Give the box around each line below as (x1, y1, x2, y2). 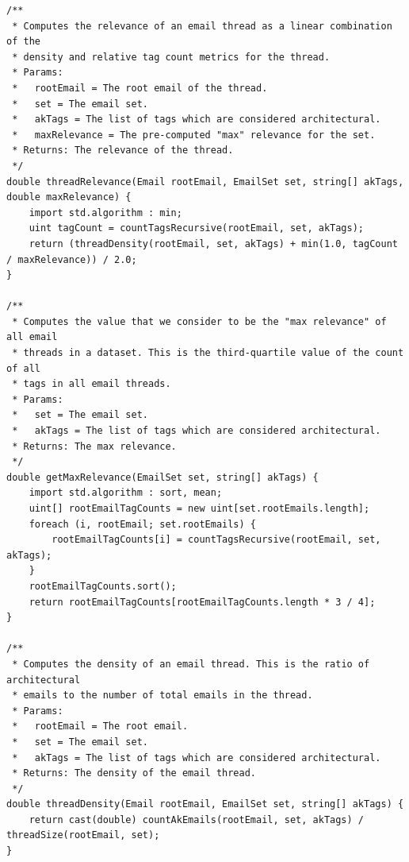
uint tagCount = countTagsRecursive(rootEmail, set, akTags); (29, 222, 365, 234)
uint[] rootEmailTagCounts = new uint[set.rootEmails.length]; (29, 503, 370, 514)
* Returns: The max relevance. (12, 440, 177, 452)
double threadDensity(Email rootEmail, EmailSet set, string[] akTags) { (6, 798, 404, 810)
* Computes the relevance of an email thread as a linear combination (12, 20, 392, 32)
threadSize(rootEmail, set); (6, 829, 160, 841)
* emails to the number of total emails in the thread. (12, 690, 313, 702)
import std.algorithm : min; (29, 207, 182, 218)
